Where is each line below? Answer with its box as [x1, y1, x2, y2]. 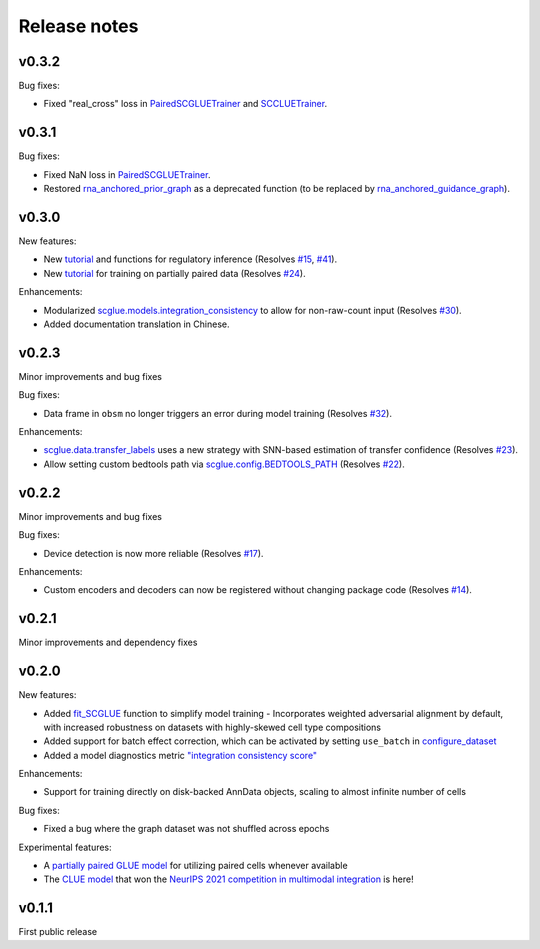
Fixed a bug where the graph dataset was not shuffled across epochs [43, 823, 330, 835]
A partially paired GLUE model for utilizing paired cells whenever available [43, 860, 349, 872]
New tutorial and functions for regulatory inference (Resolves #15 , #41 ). [43, 253, 338, 265]
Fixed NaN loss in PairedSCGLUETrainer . [43, 168, 211, 180]
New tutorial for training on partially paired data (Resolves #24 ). [43, 267, 306, 279]
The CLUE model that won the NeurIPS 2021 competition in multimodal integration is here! [43, 873, 414, 885]
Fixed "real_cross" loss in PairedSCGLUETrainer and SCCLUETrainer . [43, 98, 328, 110]
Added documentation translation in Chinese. [43, 318, 230, 330]
